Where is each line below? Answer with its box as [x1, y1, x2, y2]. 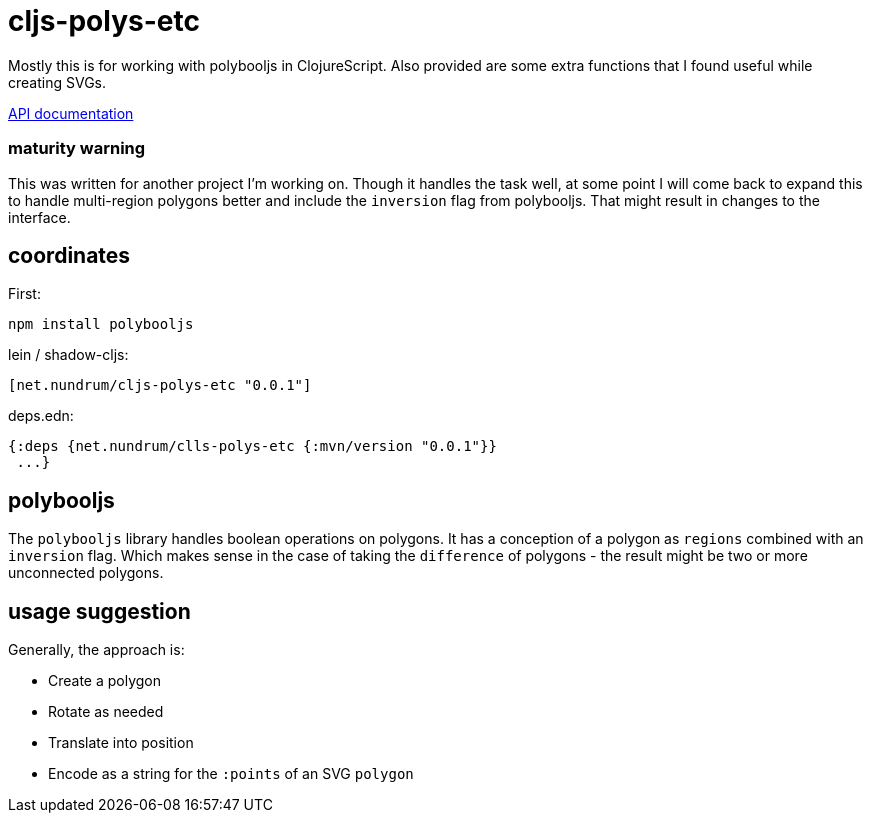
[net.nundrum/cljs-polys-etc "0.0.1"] [8, 377, 312, 394]
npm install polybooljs [8, 316, 194, 333]
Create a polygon [48, 672, 162, 690]
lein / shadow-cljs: [8, 346, 129, 364]
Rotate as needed [48, 703, 164, 721]
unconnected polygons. [8, 564, 164, 582]
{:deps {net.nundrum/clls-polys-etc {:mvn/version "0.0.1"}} [8, 438, 497, 455]
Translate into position [48, 734, 194, 752]
